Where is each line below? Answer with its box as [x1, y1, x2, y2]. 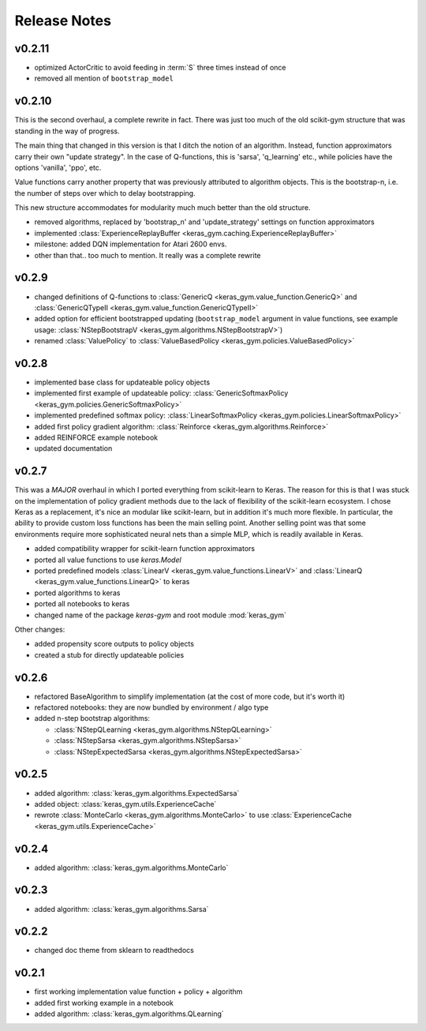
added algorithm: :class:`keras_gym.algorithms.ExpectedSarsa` [34, 788, 240, 797]
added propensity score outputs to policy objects [34, 639, 195, 649]
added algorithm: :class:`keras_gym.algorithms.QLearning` [34, 1009, 224, 1018]
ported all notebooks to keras [34, 599, 130, 609]
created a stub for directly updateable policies [34, 650, 185, 659]
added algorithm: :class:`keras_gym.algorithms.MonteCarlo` [34, 863, 229, 872]
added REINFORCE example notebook [34, 433, 158, 442]
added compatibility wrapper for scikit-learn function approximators [34, 544, 256, 553]
